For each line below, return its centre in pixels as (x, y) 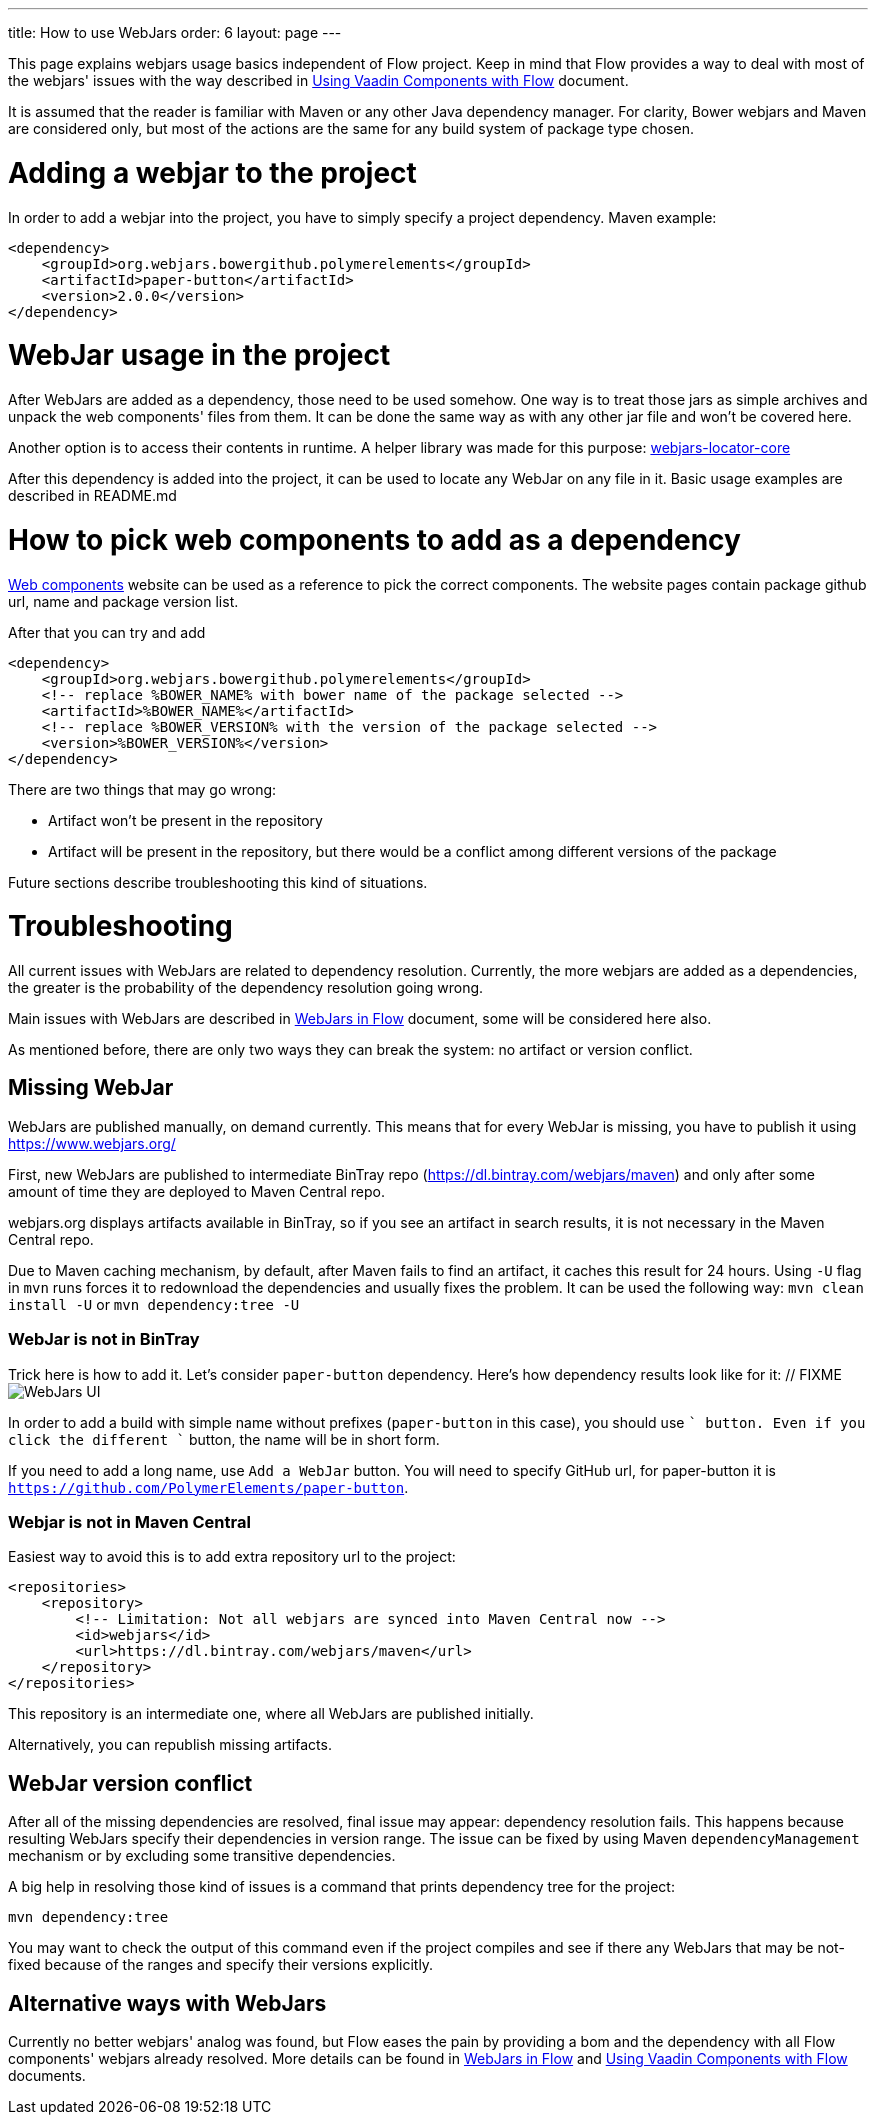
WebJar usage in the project (199, 355)
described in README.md (92, 495)
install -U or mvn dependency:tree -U (154, 1304)
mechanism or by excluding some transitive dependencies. (202, 1856)
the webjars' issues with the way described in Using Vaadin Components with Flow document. (318, 80)
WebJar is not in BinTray (104, 1339)
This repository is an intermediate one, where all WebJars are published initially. (271, 1714)
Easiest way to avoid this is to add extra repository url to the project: (232, 1557)
